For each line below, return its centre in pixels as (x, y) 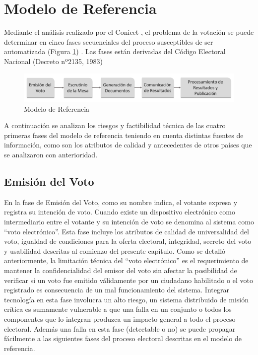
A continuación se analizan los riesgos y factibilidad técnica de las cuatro (115, 125)
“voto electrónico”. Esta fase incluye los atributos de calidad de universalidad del (127, 231)
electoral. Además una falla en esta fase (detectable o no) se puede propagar (120, 328)
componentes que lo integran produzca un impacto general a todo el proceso (120, 319)
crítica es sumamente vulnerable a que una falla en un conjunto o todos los (118, 309)
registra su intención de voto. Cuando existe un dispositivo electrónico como (120, 212)
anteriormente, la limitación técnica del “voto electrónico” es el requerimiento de (126, 260)
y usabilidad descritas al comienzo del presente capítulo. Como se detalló (115, 250)
